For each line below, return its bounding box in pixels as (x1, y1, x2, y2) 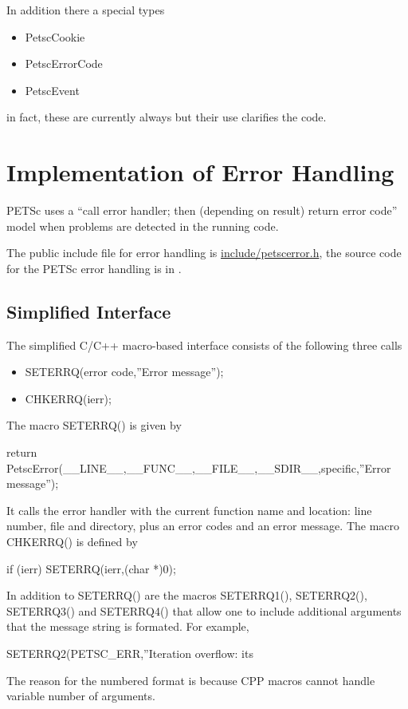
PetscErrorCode (25, 55, 103, 72)
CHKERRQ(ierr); (25, 390, 112, 406)
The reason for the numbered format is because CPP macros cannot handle (6, 671, 375, 688)
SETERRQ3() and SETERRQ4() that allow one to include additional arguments (6, 602, 402, 619)
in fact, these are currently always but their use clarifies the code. (6, 109, 327, 125)
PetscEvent (25, 81, 80, 98)
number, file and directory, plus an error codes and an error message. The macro (6, 517, 400, 534)
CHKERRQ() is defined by (6, 533, 138, 550)
